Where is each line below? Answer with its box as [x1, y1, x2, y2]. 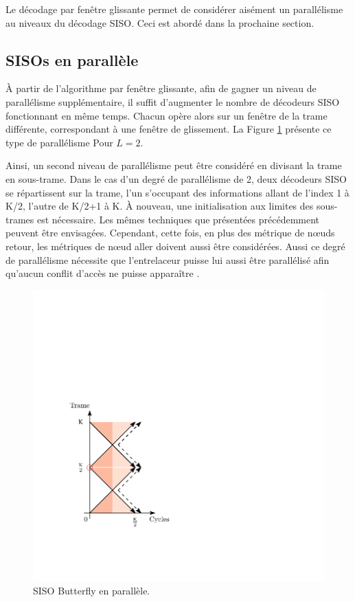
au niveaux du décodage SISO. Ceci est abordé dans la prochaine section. [5, 15, 314, 30]
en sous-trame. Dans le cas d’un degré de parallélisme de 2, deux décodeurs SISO [5, 171, 347, 186]
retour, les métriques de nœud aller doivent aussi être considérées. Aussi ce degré [5, 238, 345, 253]
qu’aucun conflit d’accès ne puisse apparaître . [5, 266, 200, 280]
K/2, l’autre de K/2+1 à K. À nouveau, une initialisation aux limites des [5, 199, 314, 213]
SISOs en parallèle [5, 49, 139, 70]
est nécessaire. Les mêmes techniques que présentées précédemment [36, 212, 320, 226]
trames [5, 212, 34, 226]
